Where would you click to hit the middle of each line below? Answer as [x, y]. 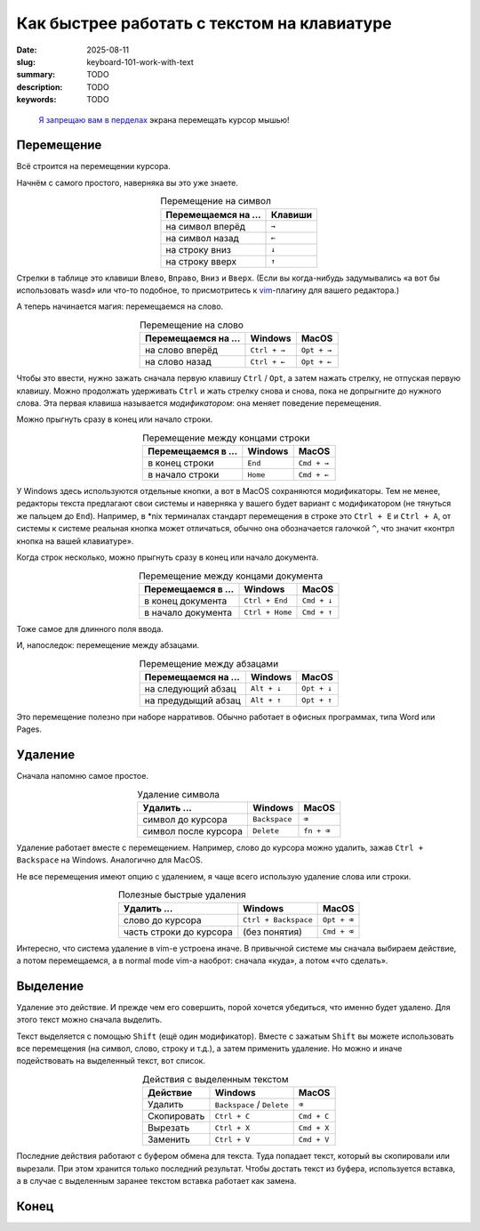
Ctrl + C [232, 1116]
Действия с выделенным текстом [216, 1079]
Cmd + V [314, 1139]
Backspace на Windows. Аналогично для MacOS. [110, 860]
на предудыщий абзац [193, 701]
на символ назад [202, 238]
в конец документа [185, 601]
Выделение [50, 986]
